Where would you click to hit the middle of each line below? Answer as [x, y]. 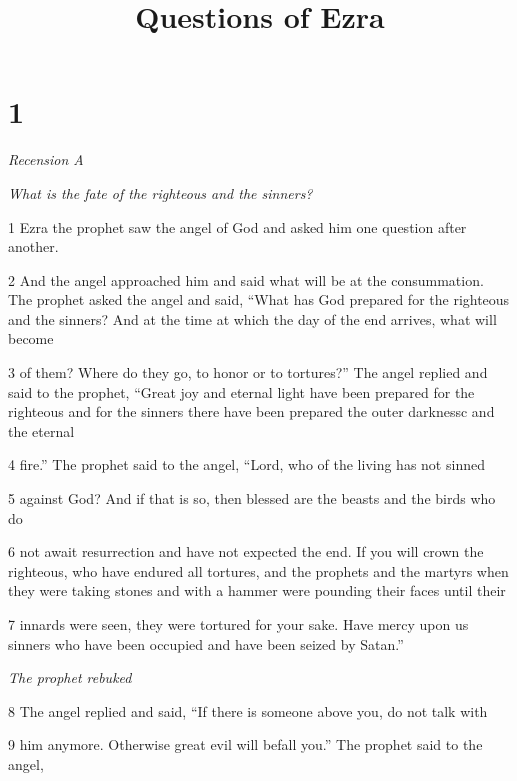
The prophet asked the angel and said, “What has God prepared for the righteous [259, 299]
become [31, 338]
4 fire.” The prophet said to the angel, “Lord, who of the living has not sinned [246, 464]
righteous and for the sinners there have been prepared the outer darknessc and [251, 411]
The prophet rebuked [70, 677]
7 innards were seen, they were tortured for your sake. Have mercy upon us [238, 624]
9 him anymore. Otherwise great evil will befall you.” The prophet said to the [245, 744]
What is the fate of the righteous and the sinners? [160, 192]
